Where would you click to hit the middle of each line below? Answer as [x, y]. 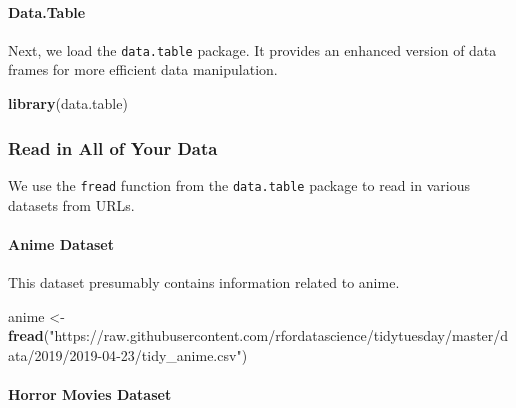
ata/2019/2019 [53, 354]
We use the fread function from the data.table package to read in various [239, 184]
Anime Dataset [61, 243]
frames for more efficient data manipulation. [143, 69]
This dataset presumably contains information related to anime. [204, 281]
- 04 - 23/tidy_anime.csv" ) [172, 354]
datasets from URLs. [71, 204]
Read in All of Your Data [113, 147]
